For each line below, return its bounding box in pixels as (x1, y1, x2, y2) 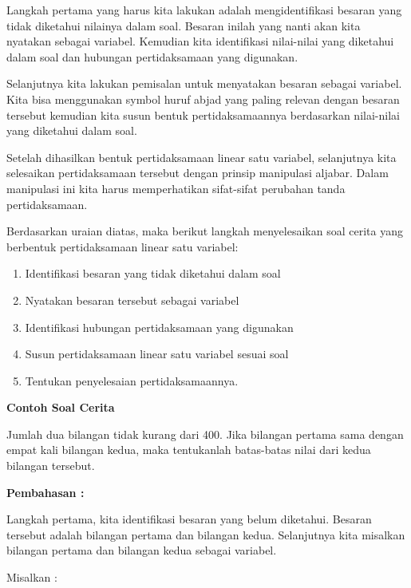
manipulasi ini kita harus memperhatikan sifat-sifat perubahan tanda (6, 180, 346, 196)
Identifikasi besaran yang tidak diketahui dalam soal (25, 265, 281, 282)
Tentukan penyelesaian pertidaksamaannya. (25, 372, 239, 389)
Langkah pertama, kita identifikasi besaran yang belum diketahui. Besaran (6, 511, 372, 527)
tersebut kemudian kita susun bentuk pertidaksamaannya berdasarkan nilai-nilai (6, 106, 400, 123)
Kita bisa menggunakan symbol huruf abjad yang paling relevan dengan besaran (6, 90, 400, 107)
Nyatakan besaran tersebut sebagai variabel (25, 291, 239, 308)
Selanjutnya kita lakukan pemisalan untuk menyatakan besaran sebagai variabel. (6, 75, 402, 92)
